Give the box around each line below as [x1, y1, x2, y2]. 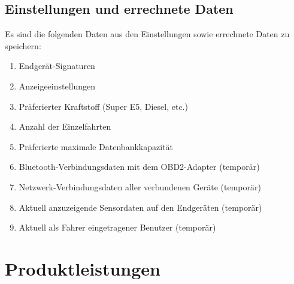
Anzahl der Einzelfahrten [19, 120, 111, 133]
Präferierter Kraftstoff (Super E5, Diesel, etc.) [19, 100, 188, 112]
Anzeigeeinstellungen [19, 79, 96, 92]
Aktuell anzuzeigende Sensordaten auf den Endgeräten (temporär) [19, 201, 262, 213]
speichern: [5, 39, 41, 52]
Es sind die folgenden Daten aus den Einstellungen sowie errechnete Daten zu [5, 28, 290, 40]
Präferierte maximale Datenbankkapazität [19, 140, 173, 153]
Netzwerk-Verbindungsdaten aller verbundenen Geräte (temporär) [19, 180, 261, 193]
